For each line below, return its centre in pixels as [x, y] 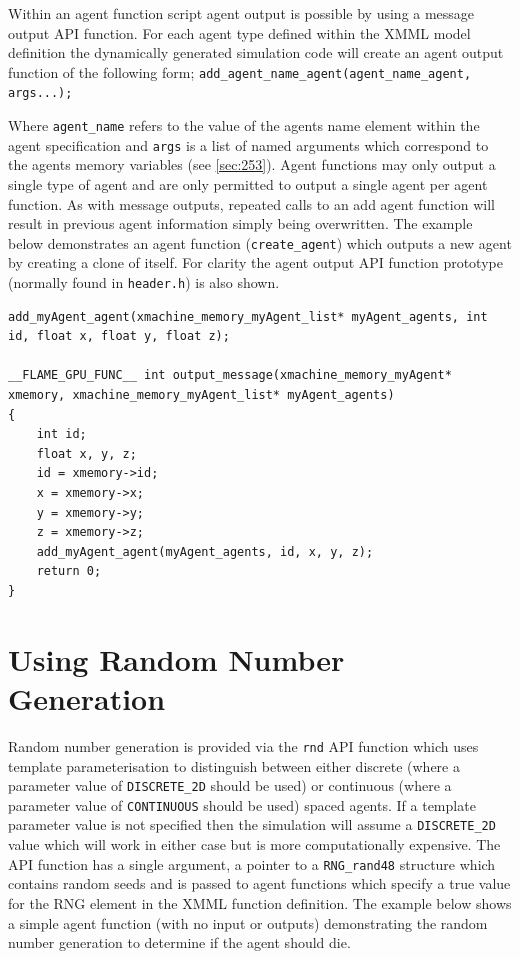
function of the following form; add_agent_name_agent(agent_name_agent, [240, 71]
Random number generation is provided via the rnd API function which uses [243, 745]
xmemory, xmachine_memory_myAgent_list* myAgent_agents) [201, 395]
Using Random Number [176, 658]
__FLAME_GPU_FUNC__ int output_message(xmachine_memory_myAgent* [230, 375]
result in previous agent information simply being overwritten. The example [240, 223]
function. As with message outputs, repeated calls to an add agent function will [251, 203]
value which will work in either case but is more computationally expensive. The [254, 844]
